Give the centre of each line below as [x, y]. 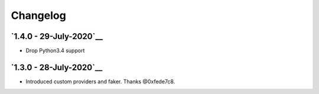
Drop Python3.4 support [55, 51]
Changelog [38, 15]
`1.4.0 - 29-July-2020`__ [57, 36]
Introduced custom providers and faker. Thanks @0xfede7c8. [100, 81]
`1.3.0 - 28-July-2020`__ [57, 67]
